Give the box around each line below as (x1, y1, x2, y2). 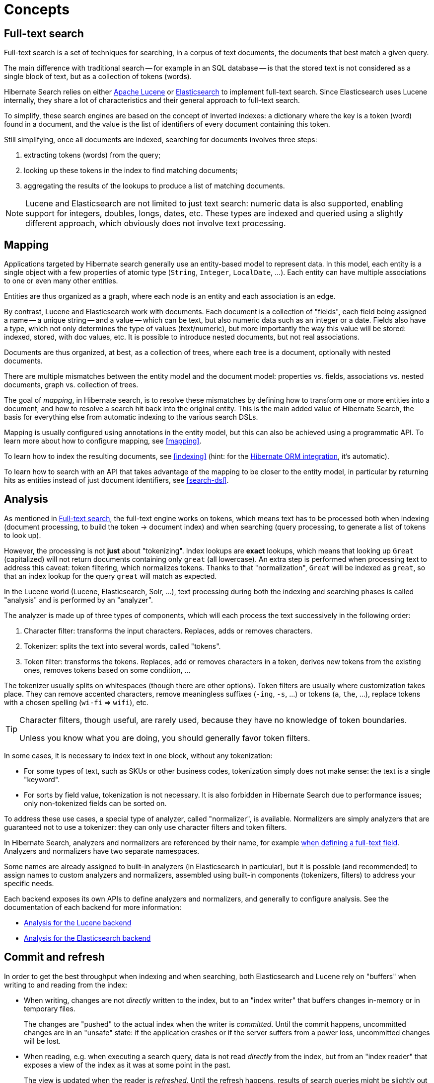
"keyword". (24, 775, 60, 784)
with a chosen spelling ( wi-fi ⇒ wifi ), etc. (4, 698, 148, 707)
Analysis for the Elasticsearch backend (24, 933, 151, 942)
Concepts (4, 1, 70, 18)
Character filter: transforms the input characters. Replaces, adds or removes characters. (24, 626, 312, 635)
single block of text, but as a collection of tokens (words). (4, 72, 192, 81)
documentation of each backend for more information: (4, 902, 182, 911)
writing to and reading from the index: (4, 980, 127, 989)
